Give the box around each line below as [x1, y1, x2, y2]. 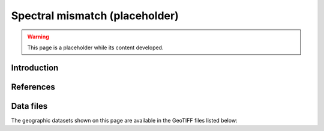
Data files [11, 101, 48, 111]
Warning [27, 33, 49, 40]
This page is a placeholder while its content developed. [27, 44, 164, 51]
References [11, 82, 55, 92]
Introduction [11, 62, 59, 73]
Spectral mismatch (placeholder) [11, 9, 179, 22]
